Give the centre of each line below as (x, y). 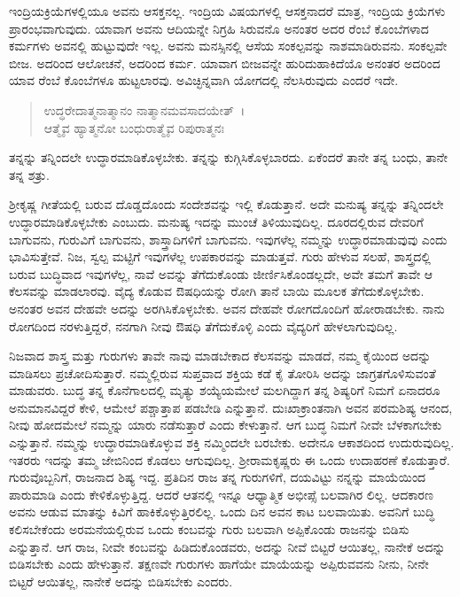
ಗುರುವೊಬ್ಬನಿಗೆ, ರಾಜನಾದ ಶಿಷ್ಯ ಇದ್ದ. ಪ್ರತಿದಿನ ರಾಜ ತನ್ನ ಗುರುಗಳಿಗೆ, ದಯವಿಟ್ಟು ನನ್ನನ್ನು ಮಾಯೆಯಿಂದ (218, 477)
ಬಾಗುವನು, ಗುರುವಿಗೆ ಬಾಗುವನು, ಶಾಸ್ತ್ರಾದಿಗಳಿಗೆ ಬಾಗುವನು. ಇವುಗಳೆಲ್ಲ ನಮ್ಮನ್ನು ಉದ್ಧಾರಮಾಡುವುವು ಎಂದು (228, 239)
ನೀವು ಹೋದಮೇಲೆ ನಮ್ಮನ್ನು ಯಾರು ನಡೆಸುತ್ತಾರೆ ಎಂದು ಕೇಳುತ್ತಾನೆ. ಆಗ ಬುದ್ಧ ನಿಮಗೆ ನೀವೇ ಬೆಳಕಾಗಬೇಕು (226, 425)
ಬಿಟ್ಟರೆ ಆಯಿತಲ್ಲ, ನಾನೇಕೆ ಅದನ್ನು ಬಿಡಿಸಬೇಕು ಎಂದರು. (121, 581)
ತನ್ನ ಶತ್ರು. (29, 174)
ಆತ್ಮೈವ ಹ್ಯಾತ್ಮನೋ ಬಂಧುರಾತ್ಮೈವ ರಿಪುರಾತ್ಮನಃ (134, 127)
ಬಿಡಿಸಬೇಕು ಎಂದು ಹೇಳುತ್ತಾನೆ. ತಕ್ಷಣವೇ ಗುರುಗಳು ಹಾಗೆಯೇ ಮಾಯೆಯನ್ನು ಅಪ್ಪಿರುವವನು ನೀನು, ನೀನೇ (219, 564)
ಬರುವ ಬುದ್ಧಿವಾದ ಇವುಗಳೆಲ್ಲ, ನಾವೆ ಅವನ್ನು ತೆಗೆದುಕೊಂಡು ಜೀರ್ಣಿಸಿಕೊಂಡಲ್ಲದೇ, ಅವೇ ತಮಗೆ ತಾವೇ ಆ (221, 273)
